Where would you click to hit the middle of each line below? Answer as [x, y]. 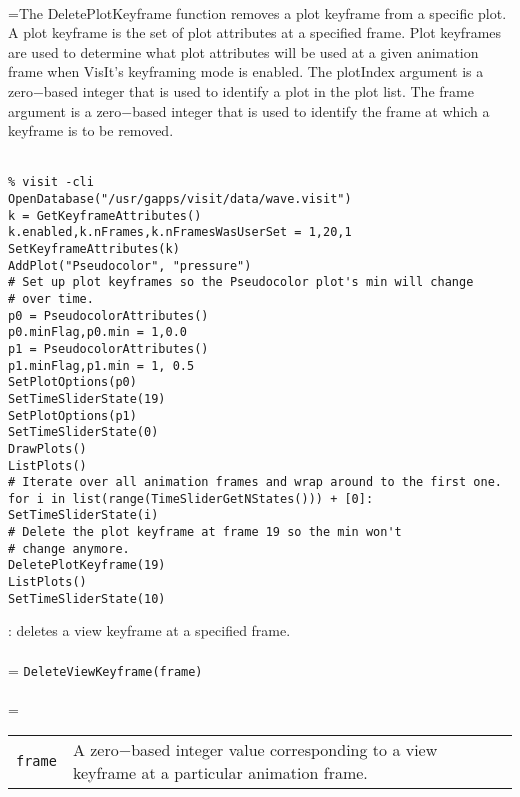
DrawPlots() [47, 448]
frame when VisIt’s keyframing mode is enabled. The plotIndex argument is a [246, 71]
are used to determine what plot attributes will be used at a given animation [243, 51]
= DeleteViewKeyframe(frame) [105, 669]
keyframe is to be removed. [91, 130]
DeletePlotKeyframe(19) [87, 565]
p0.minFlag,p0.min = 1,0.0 [97, 332]
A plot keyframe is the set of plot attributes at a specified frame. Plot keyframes [255, 32]
